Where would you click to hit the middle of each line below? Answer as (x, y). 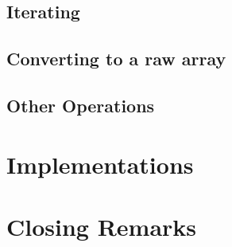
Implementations (100, 164)
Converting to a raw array (116, 59)
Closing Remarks (102, 226)
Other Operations (81, 105)
